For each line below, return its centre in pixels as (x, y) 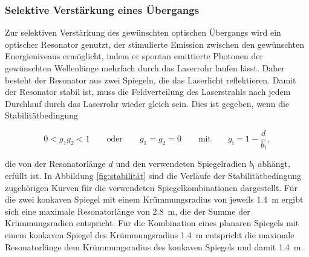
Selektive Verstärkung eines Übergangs (102, 9)
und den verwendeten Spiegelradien (181, 164)
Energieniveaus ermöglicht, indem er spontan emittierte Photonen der (134, 56)
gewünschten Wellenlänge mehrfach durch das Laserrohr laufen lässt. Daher (145, 68)
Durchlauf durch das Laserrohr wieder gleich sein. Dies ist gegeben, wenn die (147, 103)
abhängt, (274, 164)
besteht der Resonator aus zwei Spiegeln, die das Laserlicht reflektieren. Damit (151, 80)
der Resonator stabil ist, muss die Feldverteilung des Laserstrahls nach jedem (148, 92)
